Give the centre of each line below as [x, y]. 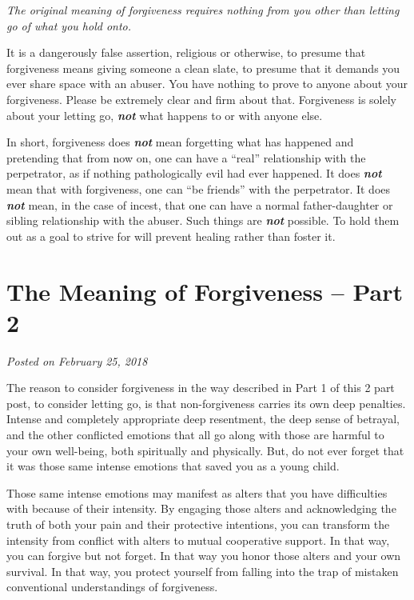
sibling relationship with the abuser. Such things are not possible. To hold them [203, 220]
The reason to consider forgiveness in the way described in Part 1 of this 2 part [201, 388]
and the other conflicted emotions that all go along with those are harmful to [195, 434]
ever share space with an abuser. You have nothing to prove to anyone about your [207, 84]
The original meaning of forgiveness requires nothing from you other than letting [203, 10]
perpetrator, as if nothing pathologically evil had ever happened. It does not [194, 173]
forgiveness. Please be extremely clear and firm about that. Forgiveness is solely [201, 99]
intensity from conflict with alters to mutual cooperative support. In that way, [198, 540]
